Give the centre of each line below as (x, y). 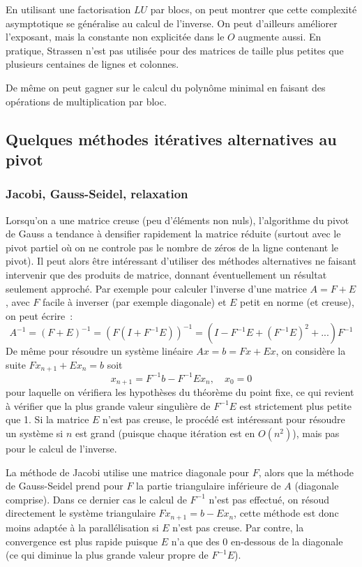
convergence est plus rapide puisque (82, 541)
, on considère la (311, 351)
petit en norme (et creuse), (297, 302)
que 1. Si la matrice (47, 419)
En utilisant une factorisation (68, 9)
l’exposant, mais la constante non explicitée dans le (115, 37)
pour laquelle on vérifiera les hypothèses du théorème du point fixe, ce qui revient (180, 392)
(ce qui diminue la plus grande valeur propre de (107, 555)
